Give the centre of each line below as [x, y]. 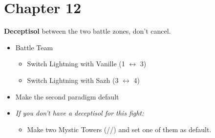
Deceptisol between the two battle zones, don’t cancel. [87, 31]
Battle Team [34, 47]
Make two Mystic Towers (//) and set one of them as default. [119, 129]
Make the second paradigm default [67, 96]
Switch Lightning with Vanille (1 [76, 64]
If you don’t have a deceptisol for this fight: [80, 113]
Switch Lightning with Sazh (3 [73, 80]
